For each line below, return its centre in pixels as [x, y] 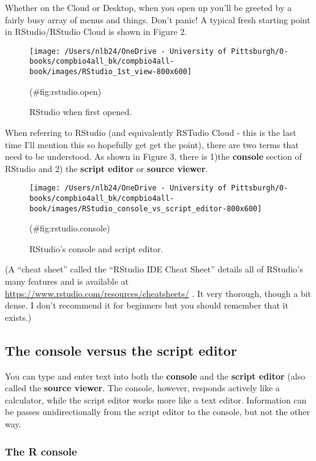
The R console [41, 451]
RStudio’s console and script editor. [96, 248]
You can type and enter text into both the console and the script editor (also [155, 376]
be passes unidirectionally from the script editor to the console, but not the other [157, 412]
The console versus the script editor [121, 350]
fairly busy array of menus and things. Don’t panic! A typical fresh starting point [158, 19]
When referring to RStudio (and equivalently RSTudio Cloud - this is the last [151, 132]
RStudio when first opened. [81, 112]
